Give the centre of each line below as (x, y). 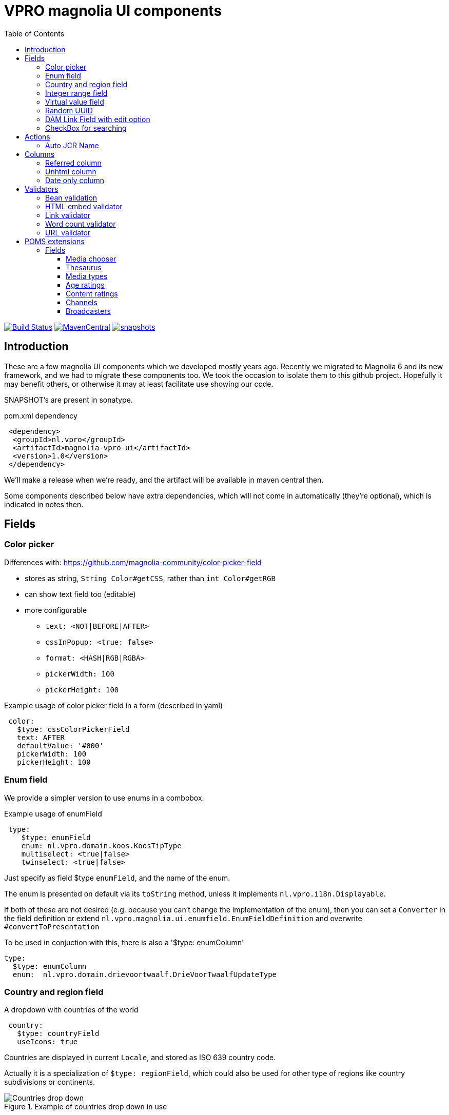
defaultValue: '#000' (60, 745)
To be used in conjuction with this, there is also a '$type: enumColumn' (124, 942)
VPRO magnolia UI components (113, 11)
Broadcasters (88, 311)
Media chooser (91, 258)
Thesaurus (84, 267)
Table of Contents (34, 33)
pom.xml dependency (41, 415)
